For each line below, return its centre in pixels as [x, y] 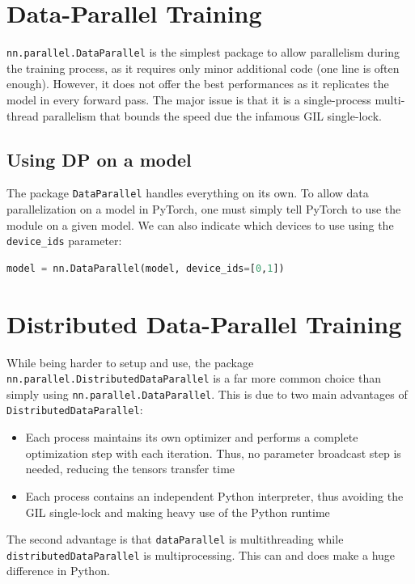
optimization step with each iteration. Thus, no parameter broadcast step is [213, 453]
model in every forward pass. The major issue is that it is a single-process [189, 99]
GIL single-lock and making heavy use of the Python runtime [178, 512]
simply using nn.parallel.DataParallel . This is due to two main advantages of [207, 394]
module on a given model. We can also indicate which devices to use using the [200, 224]
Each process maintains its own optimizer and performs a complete [192, 437]
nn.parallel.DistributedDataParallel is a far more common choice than [194, 378]
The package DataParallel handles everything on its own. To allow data [188, 193]
